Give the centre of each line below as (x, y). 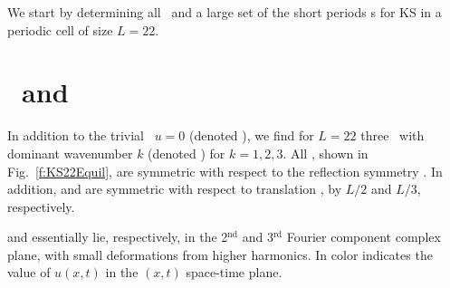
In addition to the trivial (76, 135)
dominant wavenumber (70, 153)
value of (29, 272)
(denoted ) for (187, 153)
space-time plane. (234, 272)
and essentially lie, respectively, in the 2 (118, 237)
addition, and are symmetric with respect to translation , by (175, 189)
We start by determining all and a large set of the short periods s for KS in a (225, 12)
